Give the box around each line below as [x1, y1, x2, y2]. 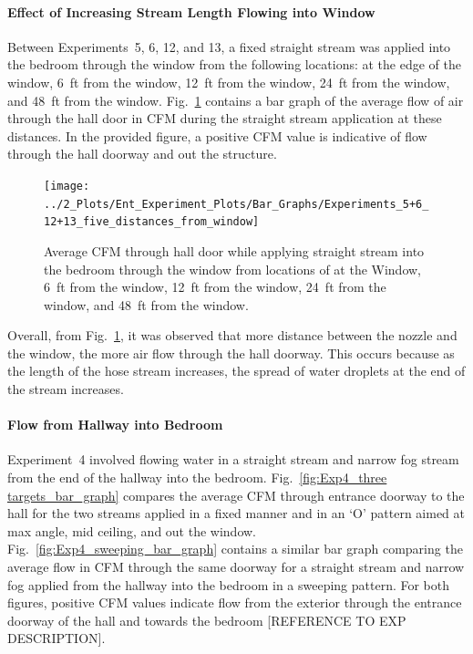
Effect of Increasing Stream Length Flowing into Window [7, 2, 375, 21]
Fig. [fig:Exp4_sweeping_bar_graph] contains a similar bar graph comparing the [7, 539, 463, 558]
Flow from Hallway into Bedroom [7, 415, 223, 434]
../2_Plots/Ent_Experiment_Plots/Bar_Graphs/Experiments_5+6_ [44, 197, 429, 211]
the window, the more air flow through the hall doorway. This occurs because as [7, 343, 455, 362]
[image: [44, 179, 90, 192]
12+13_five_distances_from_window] [44, 215, 260, 229]
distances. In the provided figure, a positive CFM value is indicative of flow [7, 126, 427, 145]
